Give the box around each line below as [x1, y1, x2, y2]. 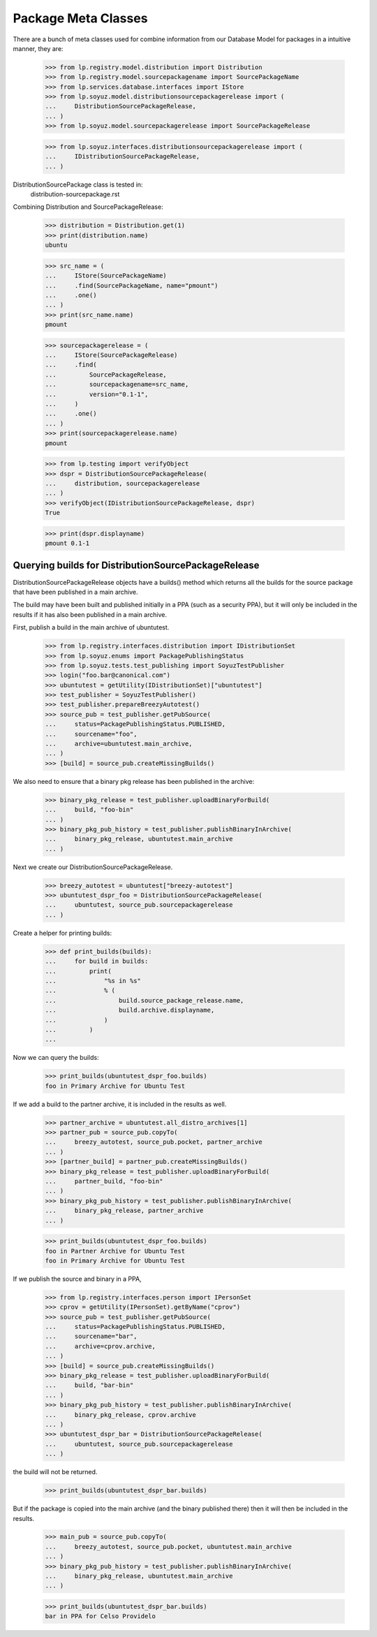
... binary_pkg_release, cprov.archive [45, 1411, 197, 1418]
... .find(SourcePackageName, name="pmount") [45, 282, 219, 289]
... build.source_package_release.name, [45, 996, 244, 1004]
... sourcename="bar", [45, 1332, 138, 1341]
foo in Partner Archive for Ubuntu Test [45, 1247, 185, 1255]
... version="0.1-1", [45, 390, 149, 398]
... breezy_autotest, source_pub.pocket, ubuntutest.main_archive [45, 1543, 293, 1550]
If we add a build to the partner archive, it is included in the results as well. [13, 1100, 227, 1108]
